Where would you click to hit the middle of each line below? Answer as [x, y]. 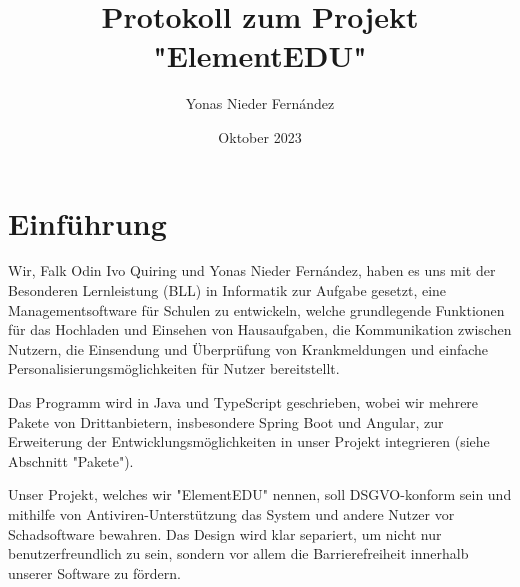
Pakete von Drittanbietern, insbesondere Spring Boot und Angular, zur [226, 421]
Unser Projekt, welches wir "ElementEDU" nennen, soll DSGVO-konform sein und [260, 494]
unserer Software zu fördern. [94, 572]
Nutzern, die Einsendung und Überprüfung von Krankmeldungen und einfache [248, 348]
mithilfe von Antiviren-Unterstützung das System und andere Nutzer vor [231, 513]
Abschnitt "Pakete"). [71, 460]
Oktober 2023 [260, 136]
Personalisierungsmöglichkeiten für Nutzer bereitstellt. [174, 368]
